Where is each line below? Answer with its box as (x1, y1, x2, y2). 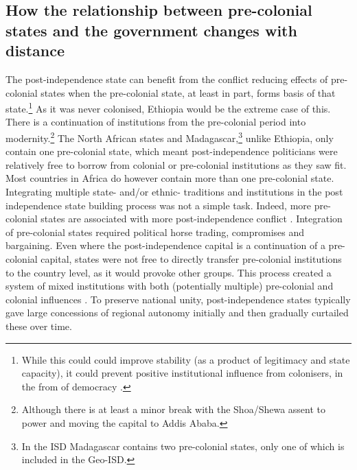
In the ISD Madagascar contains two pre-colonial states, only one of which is (21, 438, 345, 453)
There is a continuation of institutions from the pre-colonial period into (5, 115, 306, 129)
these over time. (5, 318, 72, 333)
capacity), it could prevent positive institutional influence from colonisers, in (21, 366, 343, 380)
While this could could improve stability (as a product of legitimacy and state (21, 352, 350, 366)
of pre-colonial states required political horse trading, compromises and (5, 224, 305, 239)
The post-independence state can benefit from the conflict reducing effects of (5, 71, 328, 86)
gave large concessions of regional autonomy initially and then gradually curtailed (5, 305, 349, 320)
